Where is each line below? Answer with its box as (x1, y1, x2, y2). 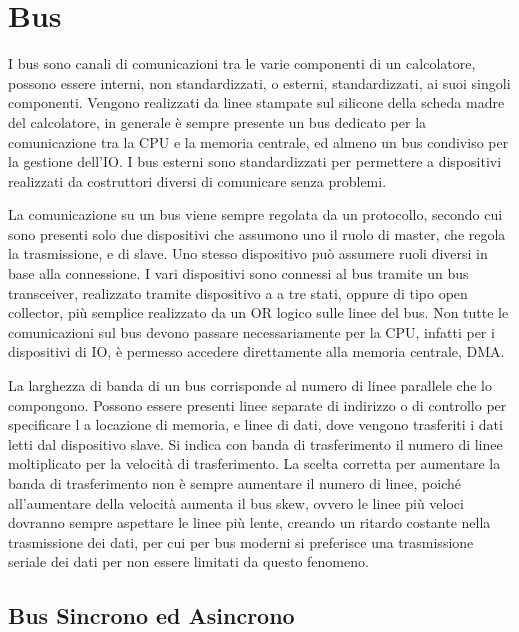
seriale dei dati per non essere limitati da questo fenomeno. (8, 551, 369, 572)
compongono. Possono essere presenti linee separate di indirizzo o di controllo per (8, 394, 507, 415)
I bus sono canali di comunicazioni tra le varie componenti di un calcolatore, (8, 53, 476, 74)
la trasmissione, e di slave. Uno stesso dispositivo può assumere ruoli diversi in (8, 243, 488, 264)
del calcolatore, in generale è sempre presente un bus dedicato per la (8, 111, 427, 132)
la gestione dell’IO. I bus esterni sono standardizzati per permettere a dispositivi (8, 151, 502, 172)
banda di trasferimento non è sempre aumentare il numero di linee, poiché (8, 473, 462, 493)
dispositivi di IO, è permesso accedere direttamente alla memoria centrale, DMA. (8, 341, 505, 362)
